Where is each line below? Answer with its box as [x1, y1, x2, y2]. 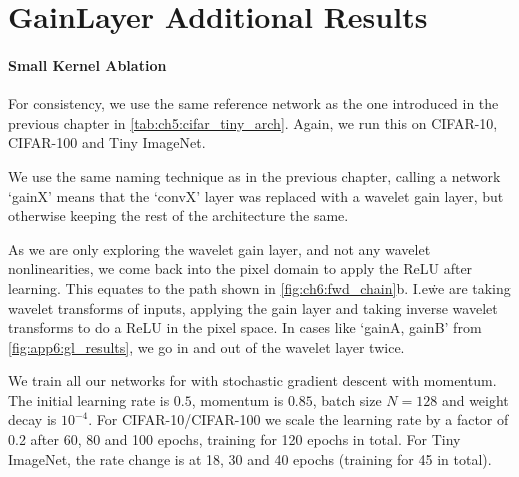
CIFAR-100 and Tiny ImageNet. [8, 132, 206, 153]
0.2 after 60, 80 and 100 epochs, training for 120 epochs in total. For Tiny [8, 429, 461, 450]
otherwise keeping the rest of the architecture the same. [8, 205, 349, 226]
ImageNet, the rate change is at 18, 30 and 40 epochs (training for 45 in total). [8, 448, 492, 469]
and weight [441, 389, 509, 410]
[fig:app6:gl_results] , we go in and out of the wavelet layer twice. [8, 336, 405, 357]
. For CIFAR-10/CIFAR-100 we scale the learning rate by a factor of [88, 409, 509, 430]
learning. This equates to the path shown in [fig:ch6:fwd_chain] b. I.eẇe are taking [8, 277, 511, 298]
